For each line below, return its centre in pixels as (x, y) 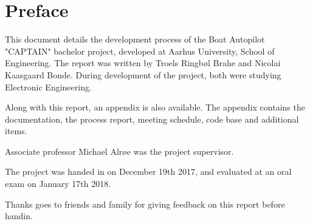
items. (16, 131)
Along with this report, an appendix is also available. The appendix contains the (155, 107)
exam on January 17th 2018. (58, 184)
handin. (19, 216)
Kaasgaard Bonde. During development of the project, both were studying (143, 74)
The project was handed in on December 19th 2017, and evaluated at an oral (148, 171)
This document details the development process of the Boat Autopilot (135, 39)
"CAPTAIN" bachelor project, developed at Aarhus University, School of (140, 51)
